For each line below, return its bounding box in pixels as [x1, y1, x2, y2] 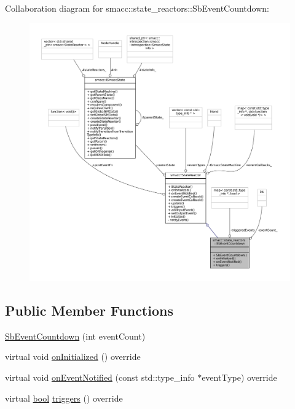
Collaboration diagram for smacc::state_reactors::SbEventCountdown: [5, 2, 269, 14]
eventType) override [202, 371, 277, 384]
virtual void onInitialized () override [5, 350, 141, 363]
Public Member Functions [5, 301, 173, 320]
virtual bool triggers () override [5, 391, 123, 404]
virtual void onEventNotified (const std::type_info [5, 371, 195, 384]
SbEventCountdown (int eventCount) [5, 329, 146, 342]
